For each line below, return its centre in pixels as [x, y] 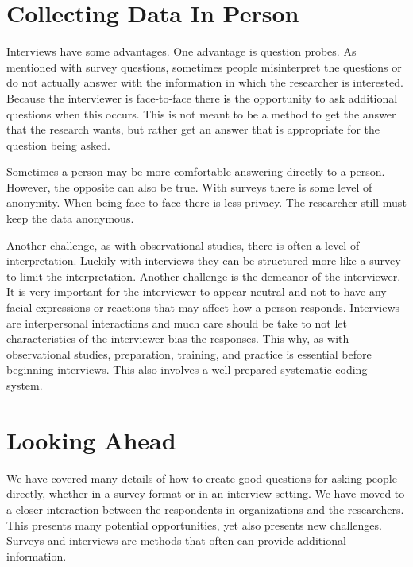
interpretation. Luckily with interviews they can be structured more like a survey [204, 260]
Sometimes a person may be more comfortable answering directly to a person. [196, 171]
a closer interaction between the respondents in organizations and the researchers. [205, 509]
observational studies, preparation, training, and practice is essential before [189, 353]
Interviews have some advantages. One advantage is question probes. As [181, 51]
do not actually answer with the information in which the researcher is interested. [205, 82]
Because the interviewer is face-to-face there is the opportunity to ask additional [202, 97]
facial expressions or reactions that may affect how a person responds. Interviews [203, 307]
